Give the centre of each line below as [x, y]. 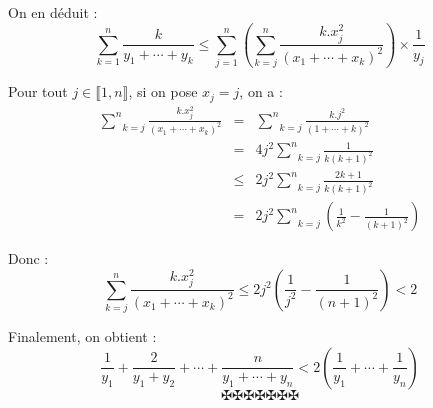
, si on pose [163, 91]
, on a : [261, 91]
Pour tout [38, 91]
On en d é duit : [53, 12]
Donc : [28, 258]
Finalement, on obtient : [82, 336]
